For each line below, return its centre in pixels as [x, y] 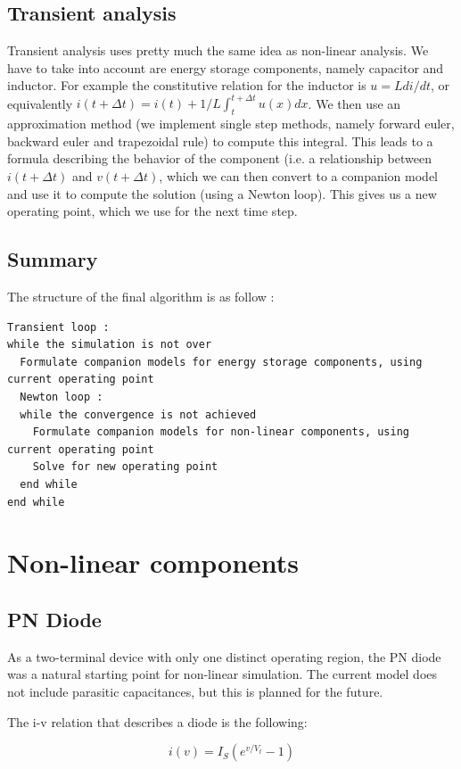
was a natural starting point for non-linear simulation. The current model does [222, 674]
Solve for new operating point [125, 467]
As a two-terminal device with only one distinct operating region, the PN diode [224, 656]
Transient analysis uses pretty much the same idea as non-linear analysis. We [218, 50]
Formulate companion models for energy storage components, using [221, 362]
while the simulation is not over [110, 345]
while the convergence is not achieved [138, 414]
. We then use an [354, 103]
